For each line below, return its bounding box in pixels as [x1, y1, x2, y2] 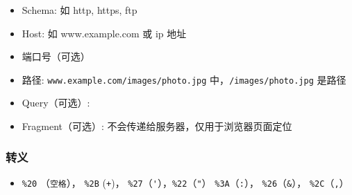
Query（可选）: [22, 95, 90, 110]
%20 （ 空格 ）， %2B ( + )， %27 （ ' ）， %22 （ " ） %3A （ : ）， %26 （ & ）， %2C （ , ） [22, 175, 349, 189]
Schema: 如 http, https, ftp [22, 3, 137, 17]
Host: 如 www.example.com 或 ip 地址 [22, 26, 187, 40]
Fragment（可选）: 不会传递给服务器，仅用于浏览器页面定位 [22, 119, 292, 133]
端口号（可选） [22, 49, 90, 64]
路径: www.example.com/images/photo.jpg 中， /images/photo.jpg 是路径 [22, 72, 346, 86]
